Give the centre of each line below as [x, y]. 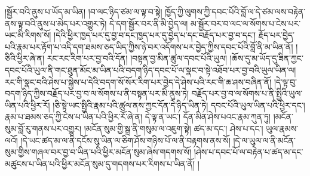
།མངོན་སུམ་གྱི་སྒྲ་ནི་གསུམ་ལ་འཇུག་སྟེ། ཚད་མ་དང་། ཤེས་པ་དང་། [174, 128]
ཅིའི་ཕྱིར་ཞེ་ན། [25, 58]
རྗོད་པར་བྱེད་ [276, 35]
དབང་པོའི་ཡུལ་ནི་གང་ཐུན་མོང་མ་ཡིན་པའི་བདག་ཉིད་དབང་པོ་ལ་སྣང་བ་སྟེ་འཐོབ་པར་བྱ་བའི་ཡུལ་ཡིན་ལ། [151, 70]
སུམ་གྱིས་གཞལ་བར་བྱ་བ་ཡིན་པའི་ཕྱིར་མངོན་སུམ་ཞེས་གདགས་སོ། [98, 152]
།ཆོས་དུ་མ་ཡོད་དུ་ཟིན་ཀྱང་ [266, 58]
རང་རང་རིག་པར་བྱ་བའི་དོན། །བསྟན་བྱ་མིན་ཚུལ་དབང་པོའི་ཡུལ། [137, 58]
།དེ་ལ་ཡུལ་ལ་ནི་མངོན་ [264, 140]
